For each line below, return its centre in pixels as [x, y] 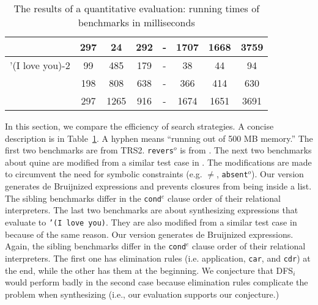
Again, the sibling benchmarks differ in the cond [96, 246]
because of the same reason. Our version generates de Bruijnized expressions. [149, 234]
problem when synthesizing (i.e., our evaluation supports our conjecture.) [142, 294]
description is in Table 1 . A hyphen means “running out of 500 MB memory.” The [159, 138]
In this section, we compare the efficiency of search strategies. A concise [139, 126]
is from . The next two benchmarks [246, 150]
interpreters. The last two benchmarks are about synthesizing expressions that [152, 210]
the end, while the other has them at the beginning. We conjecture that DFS [149, 270]
